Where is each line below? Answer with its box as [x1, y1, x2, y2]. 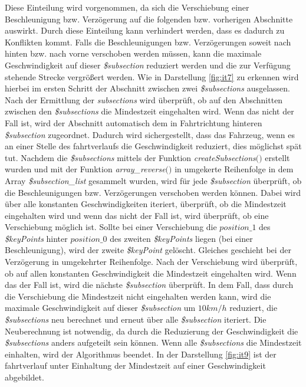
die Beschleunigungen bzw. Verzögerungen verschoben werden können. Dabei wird [5, 186, 301, 198]
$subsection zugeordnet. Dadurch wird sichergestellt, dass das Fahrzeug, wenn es [5, 128, 295, 140]
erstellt [265, 151, 290, 163]
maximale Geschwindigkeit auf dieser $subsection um [5, 301, 196, 314]
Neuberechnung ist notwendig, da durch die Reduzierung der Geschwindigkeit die [5, 324, 298, 337]
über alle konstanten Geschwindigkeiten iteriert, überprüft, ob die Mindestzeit [5, 198, 287, 210]
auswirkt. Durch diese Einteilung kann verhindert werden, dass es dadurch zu [5, 24, 285, 37]
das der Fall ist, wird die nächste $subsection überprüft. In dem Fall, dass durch [5, 278, 294, 291]
